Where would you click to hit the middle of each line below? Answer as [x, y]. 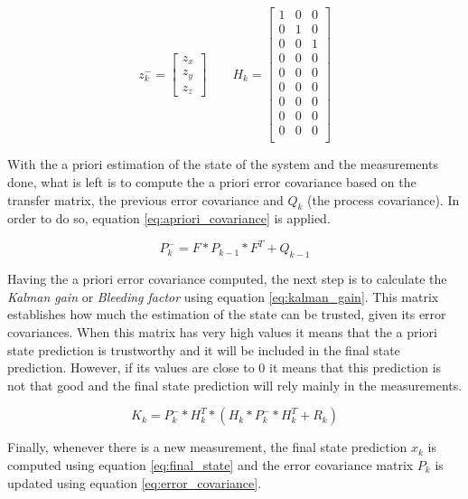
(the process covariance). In [384, 199]
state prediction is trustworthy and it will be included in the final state [204, 349]
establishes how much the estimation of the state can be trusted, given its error [227, 314]
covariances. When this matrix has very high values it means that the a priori [222, 331]
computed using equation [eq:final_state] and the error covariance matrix [211, 464]
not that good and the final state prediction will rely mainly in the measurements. [235, 385]
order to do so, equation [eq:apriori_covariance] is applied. [169, 218]
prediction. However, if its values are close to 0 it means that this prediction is [225, 367]
